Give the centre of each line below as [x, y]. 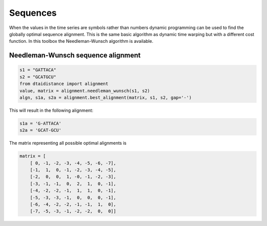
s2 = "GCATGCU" [38, 77]
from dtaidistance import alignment [64, 84]
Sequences [33, 13]
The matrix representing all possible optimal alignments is [68, 143]
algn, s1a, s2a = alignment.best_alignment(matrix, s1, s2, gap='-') [106, 97]
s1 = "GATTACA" [38, 70]
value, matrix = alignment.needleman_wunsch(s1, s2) [85, 91]
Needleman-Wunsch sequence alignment [75, 55]
